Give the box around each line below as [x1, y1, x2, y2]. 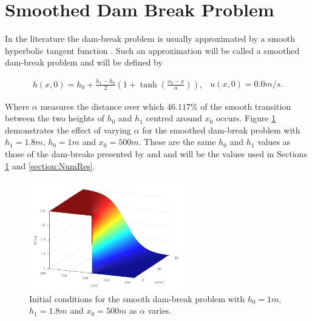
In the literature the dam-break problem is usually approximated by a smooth [5, 32, 296, 45]
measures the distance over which [40, 100, 164, 112]
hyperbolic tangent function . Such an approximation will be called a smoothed [5, 44, 300, 56]
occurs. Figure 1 [215, 112, 276, 124]
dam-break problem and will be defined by [5, 56, 163, 69]
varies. [148, 304, 172, 317]
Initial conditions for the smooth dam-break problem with [29, 292, 245, 305]
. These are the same [138, 135, 216, 148]
